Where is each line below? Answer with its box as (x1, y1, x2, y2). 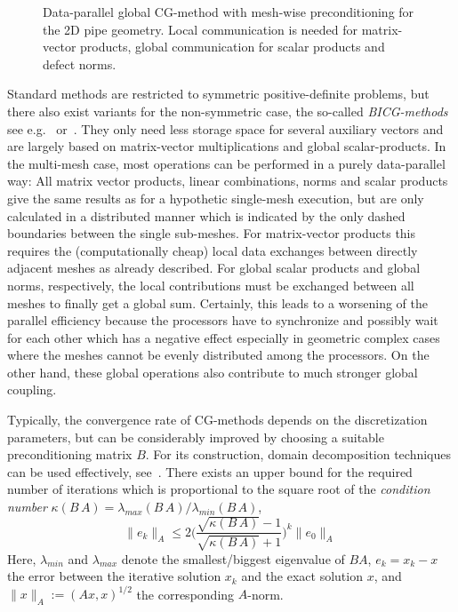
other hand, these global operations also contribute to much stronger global (7, 362, 418, 381)
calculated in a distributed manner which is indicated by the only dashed (7, 206, 406, 225)
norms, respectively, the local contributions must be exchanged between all (7, 275, 414, 294)
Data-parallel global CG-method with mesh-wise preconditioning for (43, 3, 414, 20)
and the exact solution (241, 567, 363, 585)
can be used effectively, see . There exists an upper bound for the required (7, 462, 413, 481)
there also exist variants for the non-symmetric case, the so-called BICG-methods (7, 101, 448, 120)
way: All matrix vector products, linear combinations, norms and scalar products (7, 171, 448, 190)
